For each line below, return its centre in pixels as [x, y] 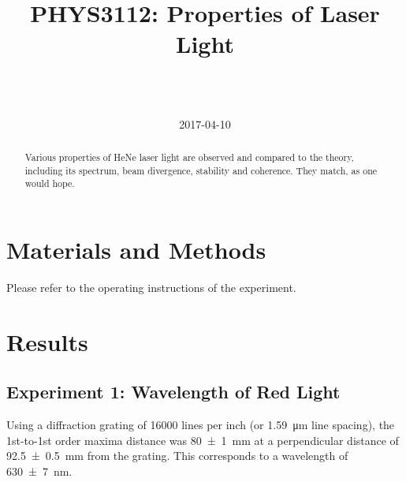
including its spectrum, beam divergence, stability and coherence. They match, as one [201, 170]
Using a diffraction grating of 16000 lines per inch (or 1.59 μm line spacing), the [201, 424]
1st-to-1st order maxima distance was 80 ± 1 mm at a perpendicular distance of [203, 440]
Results [47, 341]
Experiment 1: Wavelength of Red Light [173, 392]
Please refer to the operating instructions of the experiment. [151, 287]
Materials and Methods [136, 249]
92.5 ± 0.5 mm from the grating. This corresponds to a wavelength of [177, 456]
